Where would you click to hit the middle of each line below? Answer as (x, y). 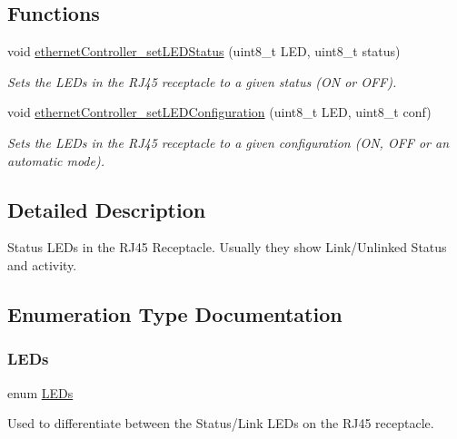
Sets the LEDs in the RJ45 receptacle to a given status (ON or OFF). (202, 81)
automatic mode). (56, 160)
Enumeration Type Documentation (175, 313)
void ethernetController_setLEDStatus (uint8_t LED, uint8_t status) (204, 51)
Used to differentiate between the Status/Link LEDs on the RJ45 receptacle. (221, 423)
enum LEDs (40, 392)
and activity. (42, 264)
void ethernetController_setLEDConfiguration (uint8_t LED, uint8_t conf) (219, 112)
